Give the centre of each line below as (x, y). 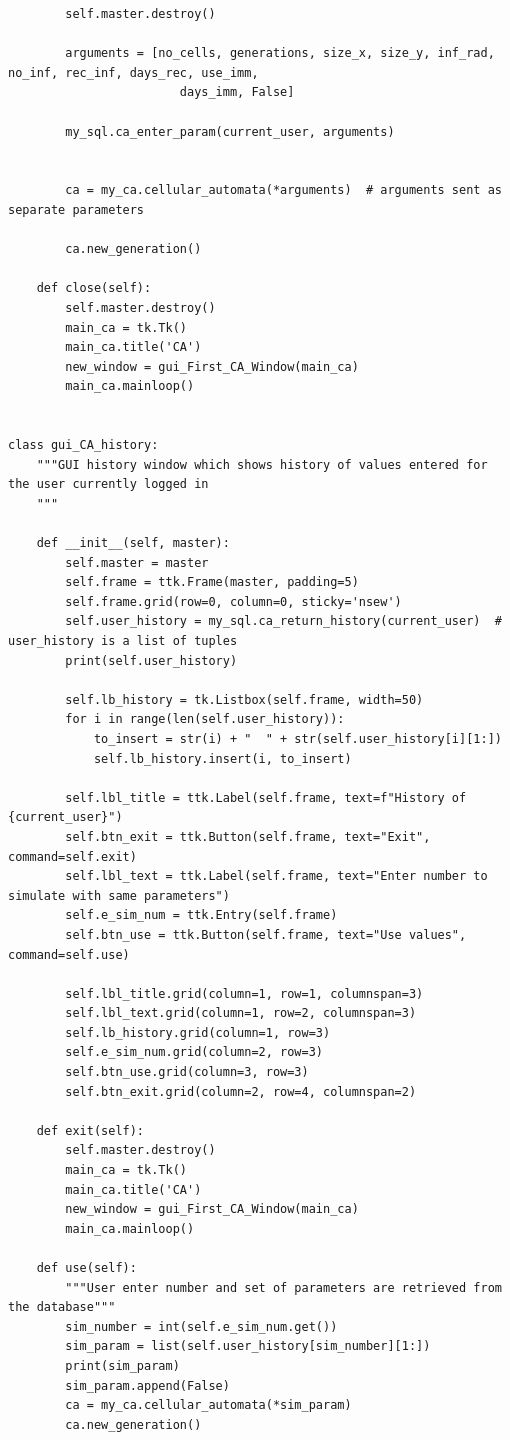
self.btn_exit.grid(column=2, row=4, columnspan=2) (241, 1091)
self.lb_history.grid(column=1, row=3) (198, 1032)
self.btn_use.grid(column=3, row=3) (187, 1072)
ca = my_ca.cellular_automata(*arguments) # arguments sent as (283, 190)
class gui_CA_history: (83, 445)
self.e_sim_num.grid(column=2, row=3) (194, 1052)
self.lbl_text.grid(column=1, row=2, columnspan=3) (241, 1013)
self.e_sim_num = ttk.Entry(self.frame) (201, 915)
